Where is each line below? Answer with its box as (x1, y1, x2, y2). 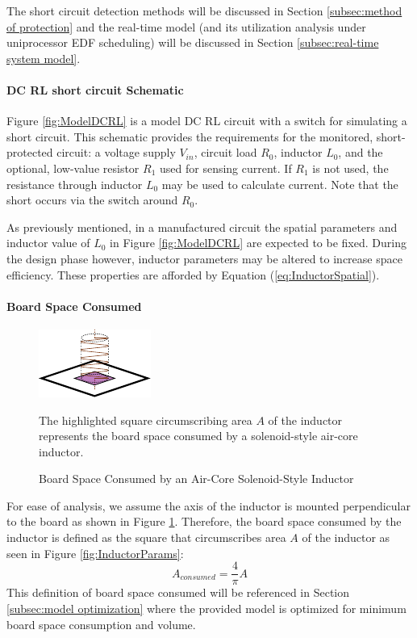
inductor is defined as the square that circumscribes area (6, 529, 286, 546)
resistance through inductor (6, 175, 143, 192)
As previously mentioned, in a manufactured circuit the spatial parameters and (6, 218, 398, 235)
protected (6, 144, 53, 161)
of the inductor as (302, 529, 390, 546)
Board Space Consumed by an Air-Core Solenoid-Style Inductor (39, 470, 354, 487)
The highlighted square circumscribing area (39, 411, 252, 428)
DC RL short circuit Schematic (6, 81, 184, 98)
